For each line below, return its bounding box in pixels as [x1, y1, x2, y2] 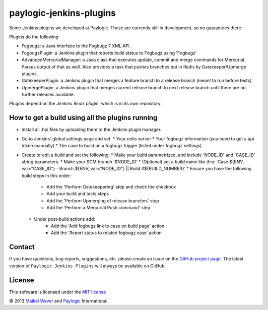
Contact [9, 243, 35, 251]
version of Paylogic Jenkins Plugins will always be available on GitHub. [9, 263, 166, 269]
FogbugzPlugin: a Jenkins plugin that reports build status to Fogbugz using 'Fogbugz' [21, 50, 197, 56]
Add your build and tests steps [46, 191, 109, 197]
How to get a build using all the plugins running [9, 114, 158, 122]
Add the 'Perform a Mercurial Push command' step [46, 205, 151, 211]
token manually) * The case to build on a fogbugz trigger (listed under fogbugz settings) [21, 143, 202, 149]
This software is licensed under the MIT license [9, 289, 106, 295]
